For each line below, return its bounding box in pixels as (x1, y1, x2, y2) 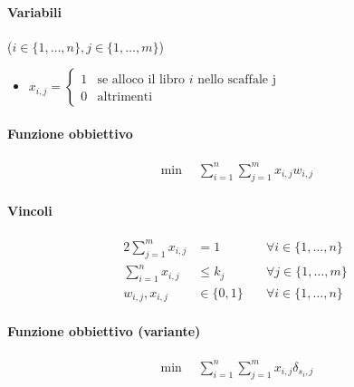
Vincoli (7, 201, 53, 220)
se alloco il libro (97, 73, 185, 87)
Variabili (7, 2, 62, 21)
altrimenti (97, 91, 153, 104)
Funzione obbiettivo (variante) (7, 322, 201, 341)
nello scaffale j (197, 73, 276, 87)
